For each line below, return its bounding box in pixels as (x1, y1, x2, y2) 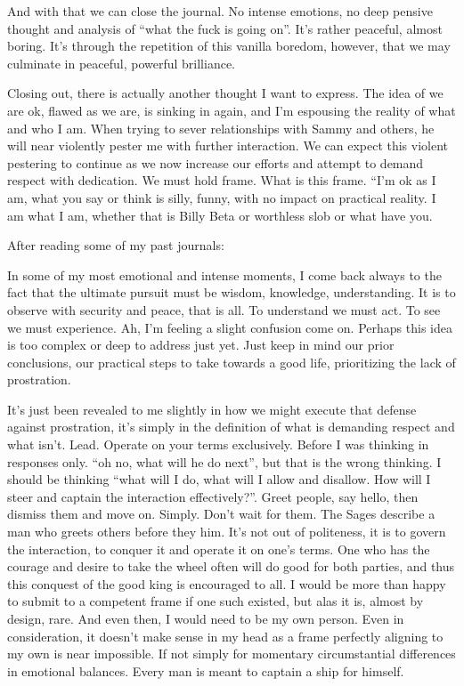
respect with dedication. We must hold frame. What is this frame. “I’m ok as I (7, 171, 436, 190)
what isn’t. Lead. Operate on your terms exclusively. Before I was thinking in (7, 435, 429, 454)
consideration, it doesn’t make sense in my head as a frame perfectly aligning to (7, 626, 444, 645)
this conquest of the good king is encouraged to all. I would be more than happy (7, 574, 446, 593)
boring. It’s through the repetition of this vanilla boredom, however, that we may (7, 36, 451, 55)
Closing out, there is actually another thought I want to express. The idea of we (7, 84, 444, 102)
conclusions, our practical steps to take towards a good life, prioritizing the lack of (7, 352, 456, 371)
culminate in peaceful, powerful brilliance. (7, 53, 236, 72)
